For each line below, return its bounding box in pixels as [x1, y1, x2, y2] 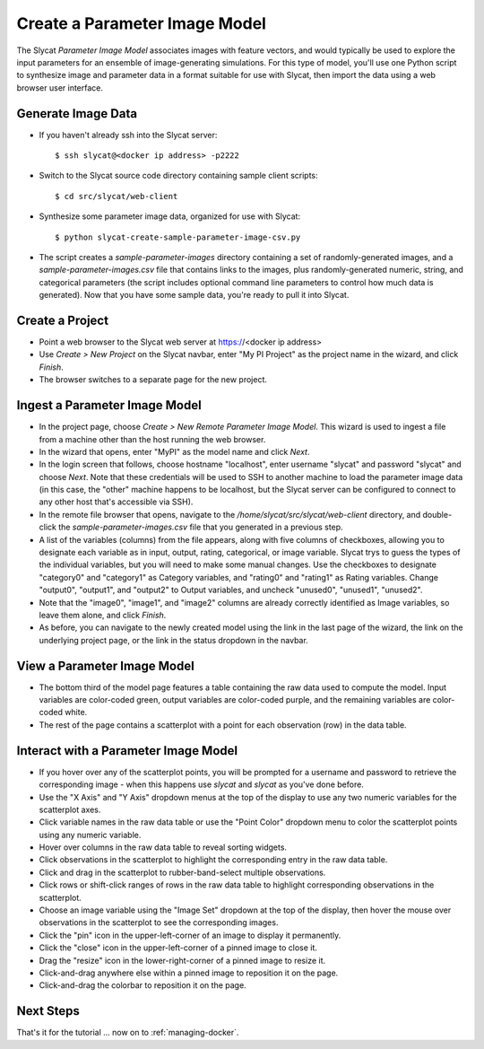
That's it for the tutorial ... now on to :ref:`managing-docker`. [16, 1027, 239, 1038]
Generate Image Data [16, 106, 138, 121]
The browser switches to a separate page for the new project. [39, 374, 268, 385]
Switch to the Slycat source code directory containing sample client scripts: [39, 170, 318, 181]
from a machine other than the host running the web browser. [39, 433, 266, 444]
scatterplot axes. [39, 804, 101, 815]
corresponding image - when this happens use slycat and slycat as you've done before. [39, 779, 365, 790]
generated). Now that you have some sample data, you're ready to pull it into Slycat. [39, 290, 350, 301]
